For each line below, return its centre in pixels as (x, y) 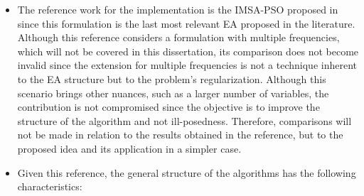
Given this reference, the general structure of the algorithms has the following (187, 172)
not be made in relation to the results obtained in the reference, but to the (180, 135)
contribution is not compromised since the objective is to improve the (168, 107)
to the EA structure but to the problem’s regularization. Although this (172, 78)
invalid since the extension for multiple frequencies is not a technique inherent (187, 65)
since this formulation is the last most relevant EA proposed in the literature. (186, 23)
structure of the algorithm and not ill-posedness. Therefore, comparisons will (184, 120)
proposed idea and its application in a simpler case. (129, 148)
